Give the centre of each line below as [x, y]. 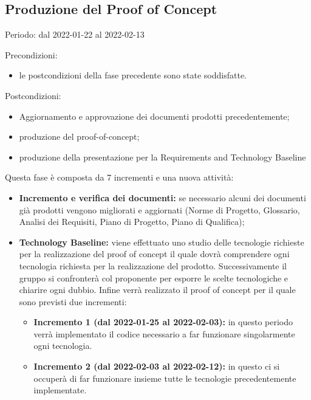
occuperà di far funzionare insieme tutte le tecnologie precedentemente [165, 378]
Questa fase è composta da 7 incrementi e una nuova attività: [119, 177]
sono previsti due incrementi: [73, 301]
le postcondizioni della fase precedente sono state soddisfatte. [133, 75]
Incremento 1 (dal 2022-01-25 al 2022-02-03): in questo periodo [163, 322]
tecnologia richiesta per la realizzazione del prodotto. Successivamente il [153, 265]
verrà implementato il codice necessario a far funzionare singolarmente [164, 333]
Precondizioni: [31, 54]
